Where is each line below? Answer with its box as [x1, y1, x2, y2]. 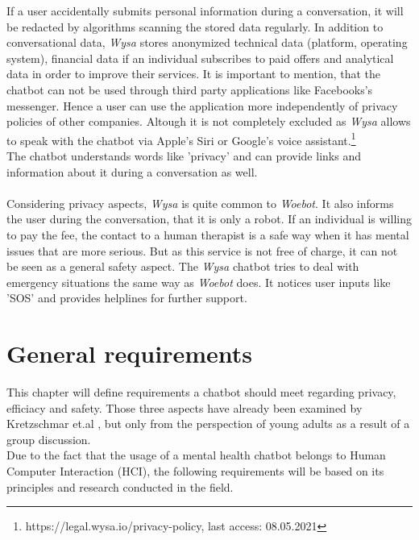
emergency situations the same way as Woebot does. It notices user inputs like [6, 273, 391, 290]
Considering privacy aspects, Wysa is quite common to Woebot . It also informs [6, 194, 394, 211]
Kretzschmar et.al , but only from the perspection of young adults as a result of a [6, 415, 410, 432]
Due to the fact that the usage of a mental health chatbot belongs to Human [6, 447, 386, 463]
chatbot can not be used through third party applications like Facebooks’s [6, 81, 373, 98]
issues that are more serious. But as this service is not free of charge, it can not [6, 242, 398, 259]
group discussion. [6, 430, 91, 447]
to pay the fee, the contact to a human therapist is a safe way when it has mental [6, 226, 409, 243]
